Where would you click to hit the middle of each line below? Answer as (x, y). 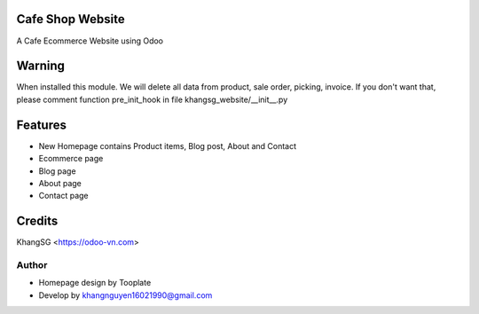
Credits (37, 221)
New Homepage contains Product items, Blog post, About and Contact (168, 145)
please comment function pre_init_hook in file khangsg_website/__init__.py (152, 99)
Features (41, 125)
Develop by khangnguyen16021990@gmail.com (126, 295)
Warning (41, 66)
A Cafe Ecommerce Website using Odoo (90, 41)
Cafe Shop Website (71, 19)
